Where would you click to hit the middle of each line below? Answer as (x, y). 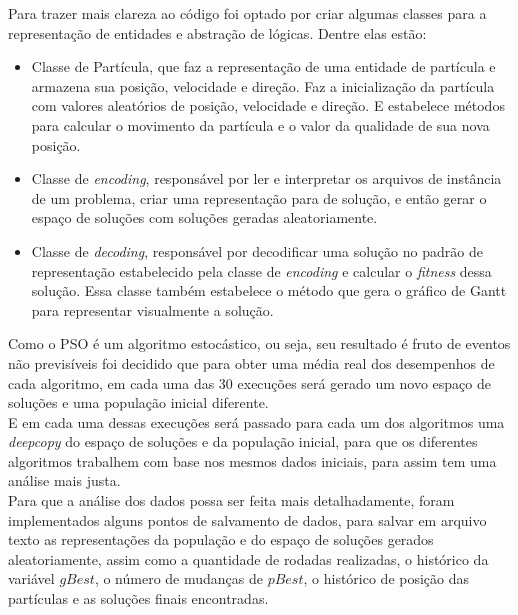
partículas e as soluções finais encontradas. (138, 598)
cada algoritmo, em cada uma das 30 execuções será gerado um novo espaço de (249, 382)
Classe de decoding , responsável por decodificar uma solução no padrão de (257, 250)
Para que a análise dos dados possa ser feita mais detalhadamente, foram (231, 500)
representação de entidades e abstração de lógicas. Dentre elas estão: (217, 32)
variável (31, 578)
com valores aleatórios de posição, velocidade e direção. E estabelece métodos (268, 105)
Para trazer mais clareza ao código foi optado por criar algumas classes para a (247, 13)
